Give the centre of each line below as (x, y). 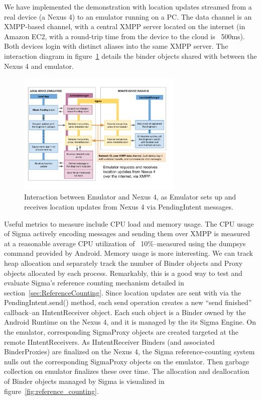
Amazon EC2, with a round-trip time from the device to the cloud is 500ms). (124, 36)
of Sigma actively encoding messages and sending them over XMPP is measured (127, 233)
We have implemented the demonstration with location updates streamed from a (128, 7)
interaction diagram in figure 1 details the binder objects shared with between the (130, 56)
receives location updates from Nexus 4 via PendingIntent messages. (129, 206)
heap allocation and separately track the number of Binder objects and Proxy (123, 263)
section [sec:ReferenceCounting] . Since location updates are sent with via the (122, 292)
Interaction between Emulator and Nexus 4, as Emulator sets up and (130, 197)
